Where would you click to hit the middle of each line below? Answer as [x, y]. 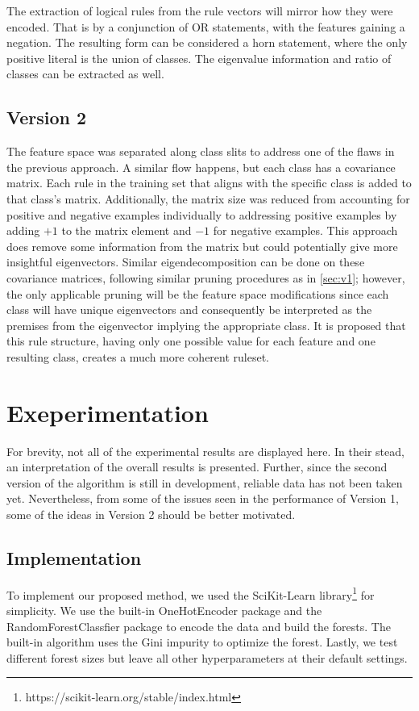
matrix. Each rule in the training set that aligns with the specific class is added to [209, 183]
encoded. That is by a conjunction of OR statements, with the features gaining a [206, 26]
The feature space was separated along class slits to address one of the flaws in [201, 151]
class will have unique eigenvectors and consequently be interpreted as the [189, 309]
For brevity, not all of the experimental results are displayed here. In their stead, [205, 451]
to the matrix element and [127, 230]
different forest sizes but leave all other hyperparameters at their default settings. [207, 657]
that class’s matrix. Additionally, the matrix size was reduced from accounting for [208, 198]
